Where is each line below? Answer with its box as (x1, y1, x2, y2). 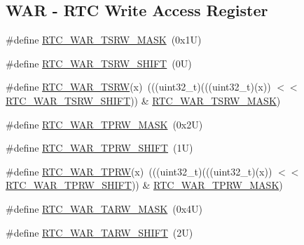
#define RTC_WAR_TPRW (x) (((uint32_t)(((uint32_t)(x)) (6, 164, 272, 178)
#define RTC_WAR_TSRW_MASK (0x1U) (6, 32, 202, 47)
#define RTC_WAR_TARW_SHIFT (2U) (6, 225, 193, 239)
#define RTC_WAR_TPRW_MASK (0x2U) (6, 117, 203, 131)
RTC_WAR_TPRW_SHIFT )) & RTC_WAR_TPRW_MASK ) (6, 178, 283, 192)
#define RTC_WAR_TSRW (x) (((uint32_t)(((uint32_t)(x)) (6, 79, 271, 94)
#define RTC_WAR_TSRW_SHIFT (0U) (6, 55, 192, 70)
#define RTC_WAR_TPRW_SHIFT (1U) (6, 140, 193, 155)
